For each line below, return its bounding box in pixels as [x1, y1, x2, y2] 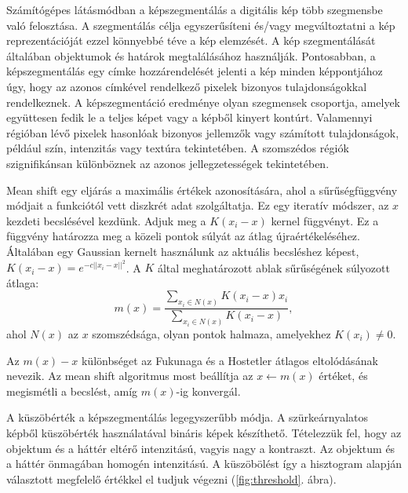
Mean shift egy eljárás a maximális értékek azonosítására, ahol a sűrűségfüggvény [6, 181, 398, 198]
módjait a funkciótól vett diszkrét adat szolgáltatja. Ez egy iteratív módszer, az [6, 197, 389, 214]
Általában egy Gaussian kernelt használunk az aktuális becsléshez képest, [6, 243, 359, 259]
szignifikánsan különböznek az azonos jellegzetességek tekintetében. [6, 155, 330, 171]
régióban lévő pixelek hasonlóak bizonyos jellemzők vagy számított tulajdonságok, [6, 124, 399, 141]
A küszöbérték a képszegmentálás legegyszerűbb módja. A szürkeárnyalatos [6, 409, 369, 425]
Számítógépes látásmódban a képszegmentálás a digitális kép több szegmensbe [6, 2, 383, 17]
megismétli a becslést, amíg [6, 382, 138, 399]
